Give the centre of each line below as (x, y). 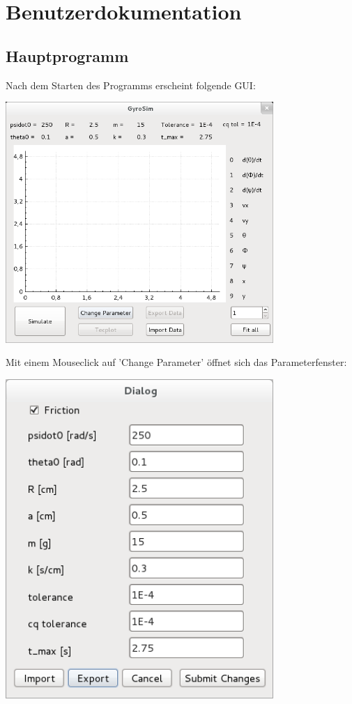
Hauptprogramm (67, 55)
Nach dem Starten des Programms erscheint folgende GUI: (131, 85)
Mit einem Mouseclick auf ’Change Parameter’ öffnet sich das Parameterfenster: (176, 362)
